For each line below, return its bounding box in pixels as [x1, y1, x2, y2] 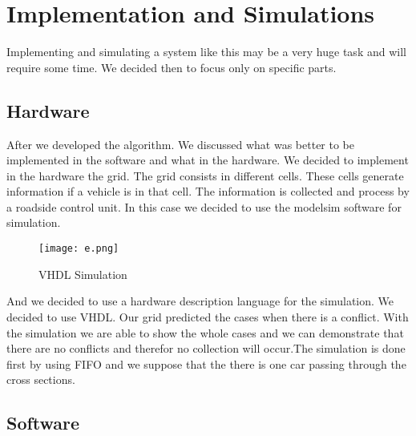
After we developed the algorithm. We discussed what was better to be [6, 135, 354, 152]
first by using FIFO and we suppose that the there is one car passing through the [6, 355, 406, 372]
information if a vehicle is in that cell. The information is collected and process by [6, 183, 410, 200]
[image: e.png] [38, 243, 119, 255]
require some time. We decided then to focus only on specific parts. [6, 59, 337, 75]
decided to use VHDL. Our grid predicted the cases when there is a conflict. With [6, 308, 409, 325]
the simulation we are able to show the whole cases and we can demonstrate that [6, 324, 404, 341]
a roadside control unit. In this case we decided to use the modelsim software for [6, 198, 402, 215]
